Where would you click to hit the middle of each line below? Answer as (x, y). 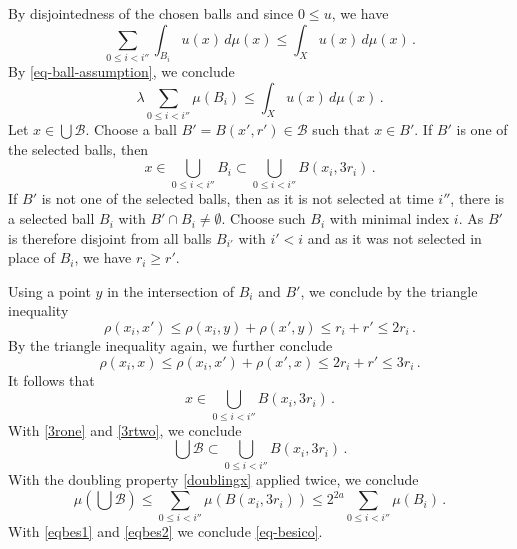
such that (341, 128)
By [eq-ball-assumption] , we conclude (121, 71)
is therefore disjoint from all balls (110, 237)
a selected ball (51, 218)
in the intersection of (171, 290)
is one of (482, 128)
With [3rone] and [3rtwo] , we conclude (125, 429)
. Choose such (263, 218)
